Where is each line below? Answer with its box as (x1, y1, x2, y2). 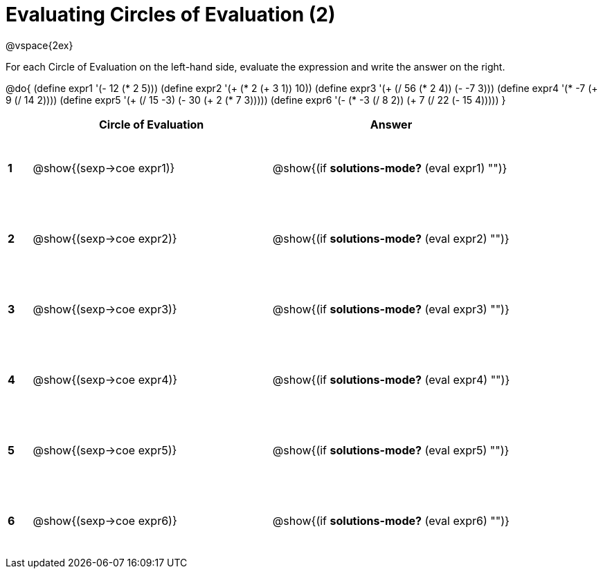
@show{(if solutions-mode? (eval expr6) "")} (272, 513, 510, 528)
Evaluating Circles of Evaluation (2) (6, 3, 336, 26)
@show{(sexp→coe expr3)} (33, 302, 177, 316)
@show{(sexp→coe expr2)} (33, 231, 177, 246)
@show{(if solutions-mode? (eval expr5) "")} (272, 443, 510, 457)
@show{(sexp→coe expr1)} (33, 160, 175, 175)
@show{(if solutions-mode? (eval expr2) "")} (272, 231, 510, 246)
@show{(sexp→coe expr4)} (33, 372, 178, 387)
